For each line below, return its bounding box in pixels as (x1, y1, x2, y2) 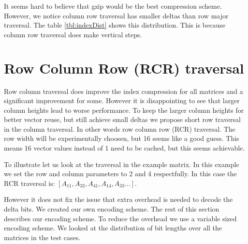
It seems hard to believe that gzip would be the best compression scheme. (4, 1, 222, 11)
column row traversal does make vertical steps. (4, 29, 142, 39)
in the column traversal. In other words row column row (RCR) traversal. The (4, 123, 235, 134)
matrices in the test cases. (4, 232, 81, 242)
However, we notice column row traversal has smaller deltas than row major (4, 10, 229, 20)
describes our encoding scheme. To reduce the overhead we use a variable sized (4, 213, 237, 223)
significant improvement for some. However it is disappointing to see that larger (4, 95, 240, 106)
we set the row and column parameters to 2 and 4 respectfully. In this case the (4, 168, 237, 179)
